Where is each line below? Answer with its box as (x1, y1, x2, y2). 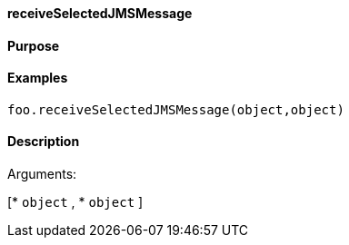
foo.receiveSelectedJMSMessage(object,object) (7, 102, 344, 117)
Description (7, 133, 80, 150)
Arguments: (7, 166, 77, 182)
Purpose (7, 37, 60, 54)
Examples (7, 70, 68, 86)
